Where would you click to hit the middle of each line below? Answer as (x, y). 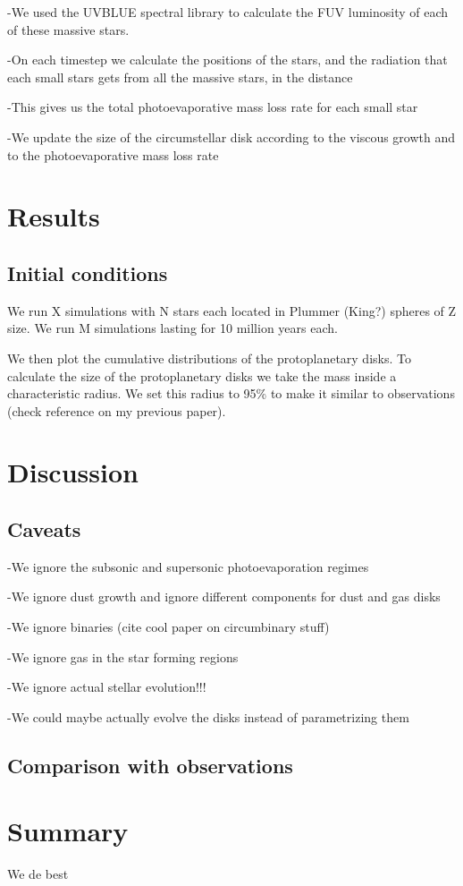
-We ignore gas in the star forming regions (123, 656)
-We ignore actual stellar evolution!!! (107, 687)
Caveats (44, 529)
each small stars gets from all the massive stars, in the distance (180, 77)
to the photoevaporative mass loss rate (113, 154)
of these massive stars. (68, 29)
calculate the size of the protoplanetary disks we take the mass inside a (202, 375)
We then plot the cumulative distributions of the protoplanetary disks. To (209, 358)
